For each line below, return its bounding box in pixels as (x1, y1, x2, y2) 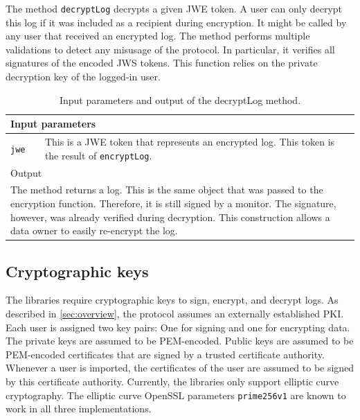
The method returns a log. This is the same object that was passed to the (10, 182, 323, 197)
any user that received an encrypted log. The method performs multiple (6, 28, 310, 43)
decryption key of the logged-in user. (6, 69, 161, 84)
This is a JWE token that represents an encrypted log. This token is (44, 134, 335, 149)
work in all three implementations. (6, 401, 152, 416)
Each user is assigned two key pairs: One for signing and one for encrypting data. (6, 320, 350, 334)
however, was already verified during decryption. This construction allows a (10, 209, 330, 224)
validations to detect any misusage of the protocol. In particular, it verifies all (6, 42, 335, 56)
